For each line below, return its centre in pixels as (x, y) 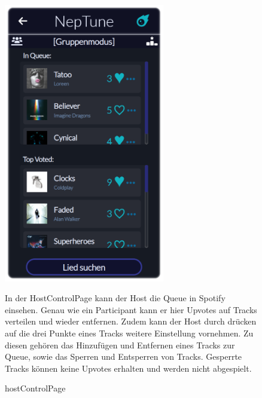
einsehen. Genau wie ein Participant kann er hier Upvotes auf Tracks (131, 309)
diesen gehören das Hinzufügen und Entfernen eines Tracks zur (120, 345)
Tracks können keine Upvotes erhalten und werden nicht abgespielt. (128, 368)
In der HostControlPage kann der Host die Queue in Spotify (115, 298)
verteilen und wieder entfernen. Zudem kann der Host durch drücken (131, 321)
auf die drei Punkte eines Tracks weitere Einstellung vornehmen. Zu (129, 333)
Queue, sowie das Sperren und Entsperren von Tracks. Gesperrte (124, 356)
